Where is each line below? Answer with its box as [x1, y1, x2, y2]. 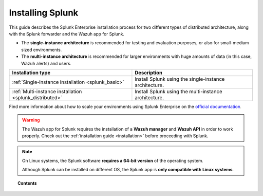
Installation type [12, 69, 51, 76]
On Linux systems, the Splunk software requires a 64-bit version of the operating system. [22, 158, 204, 163]
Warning [22, 117, 40, 123]
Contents [18, 180, 37, 186]
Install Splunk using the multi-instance [134, 88, 223, 95]
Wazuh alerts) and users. [21, 60, 72, 66]
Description [134, 69, 163, 76]
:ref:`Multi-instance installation [12, 88, 82, 95]
